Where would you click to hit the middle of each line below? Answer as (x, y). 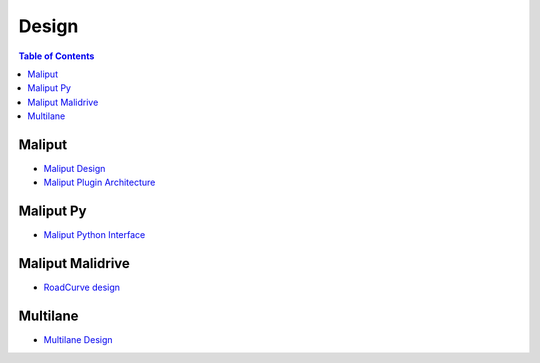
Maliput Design (74, 169)
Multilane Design (78, 340)
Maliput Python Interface (94, 235)
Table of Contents (56, 56)
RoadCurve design (81, 287)
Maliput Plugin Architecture (99, 182)
